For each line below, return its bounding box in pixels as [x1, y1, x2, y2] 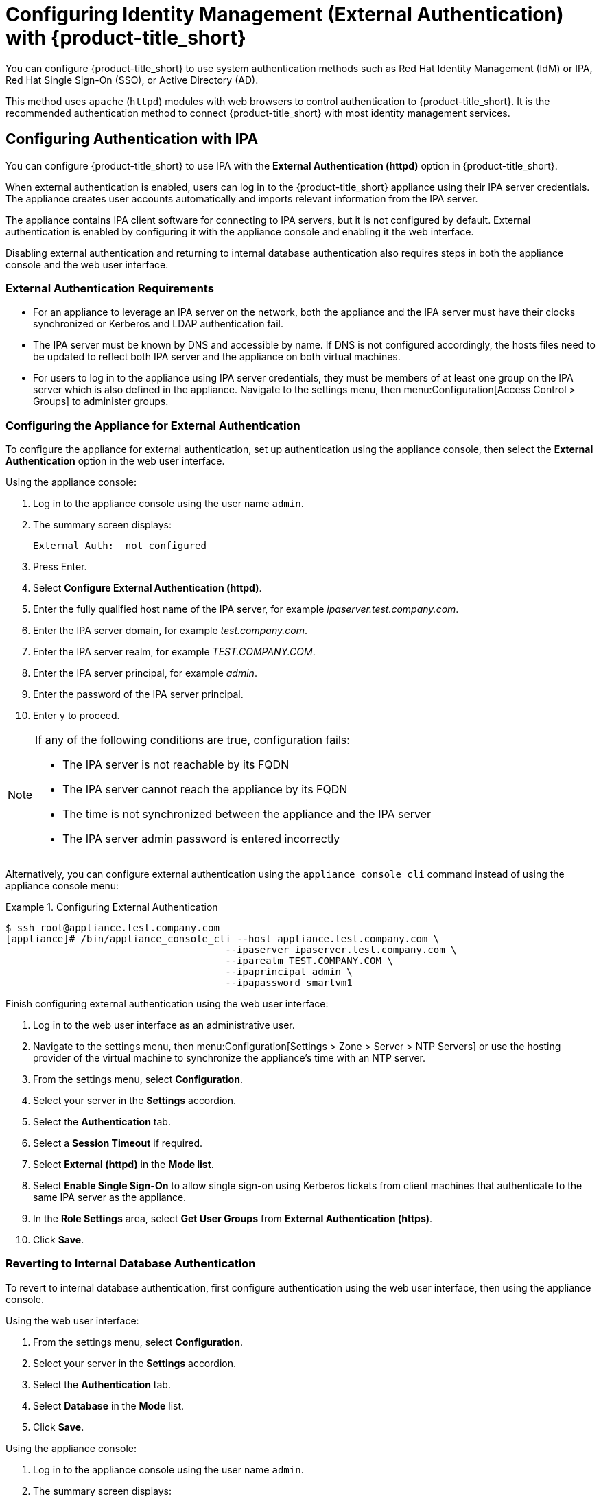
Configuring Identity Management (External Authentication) [5, 3, 564, 26]
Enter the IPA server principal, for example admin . [33, 667, 257, 679]
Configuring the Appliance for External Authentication [5, 418, 300, 432]
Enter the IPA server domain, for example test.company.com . [33, 624, 307, 637]
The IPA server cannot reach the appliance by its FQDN [62, 782, 348, 797]
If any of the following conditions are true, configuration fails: [35, 733, 350, 747]
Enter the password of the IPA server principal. [33, 688, 244, 701]
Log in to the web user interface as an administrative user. [33, 1019, 295, 1031]
